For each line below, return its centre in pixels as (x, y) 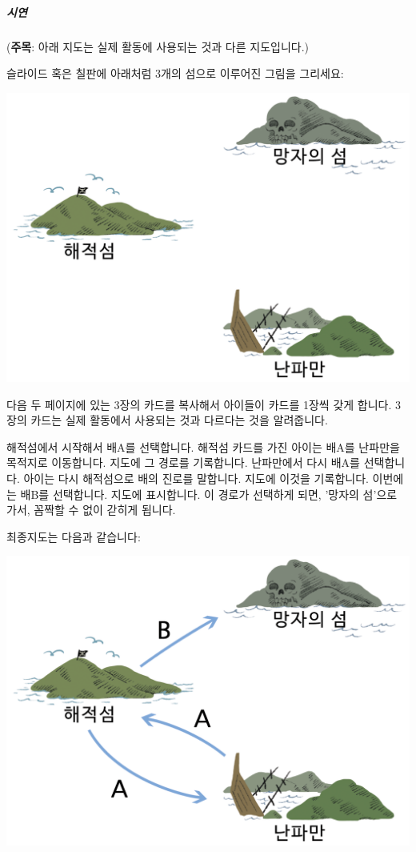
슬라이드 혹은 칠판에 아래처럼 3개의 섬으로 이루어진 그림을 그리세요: (175, 73)
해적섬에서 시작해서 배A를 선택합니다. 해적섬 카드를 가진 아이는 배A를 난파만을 (203, 446)
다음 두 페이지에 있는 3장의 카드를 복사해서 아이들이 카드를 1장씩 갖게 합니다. (199, 404)
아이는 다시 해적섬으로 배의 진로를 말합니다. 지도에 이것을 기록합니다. (196, 478)
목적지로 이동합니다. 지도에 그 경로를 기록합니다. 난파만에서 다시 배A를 (183, 462)
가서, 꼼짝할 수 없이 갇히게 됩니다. (91, 510)
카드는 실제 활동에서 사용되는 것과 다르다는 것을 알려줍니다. (179, 420)
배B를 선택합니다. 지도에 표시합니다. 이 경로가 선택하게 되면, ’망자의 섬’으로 (209, 494)
